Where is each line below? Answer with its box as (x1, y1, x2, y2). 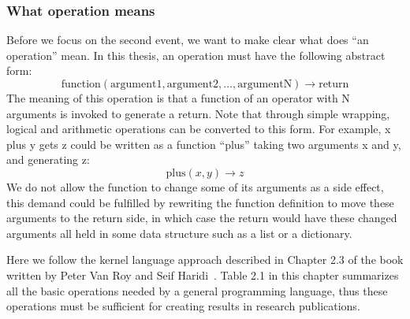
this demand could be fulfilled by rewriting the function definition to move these (6, 194, 394, 210)
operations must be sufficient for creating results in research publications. (6, 298, 360, 314)
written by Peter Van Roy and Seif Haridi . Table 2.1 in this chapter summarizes (6, 266, 399, 283)
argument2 (166, 79, 219, 90)
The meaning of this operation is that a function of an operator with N (6, 90, 350, 106)
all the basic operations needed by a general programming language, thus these (6, 282, 388, 299)
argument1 (110, 79, 162, 90)
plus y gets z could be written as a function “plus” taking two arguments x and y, (6, 135, 401, 152)
